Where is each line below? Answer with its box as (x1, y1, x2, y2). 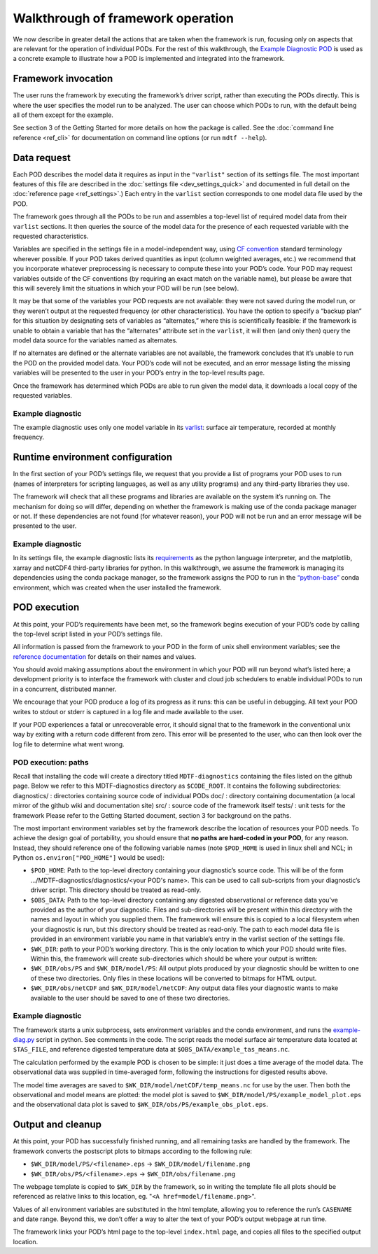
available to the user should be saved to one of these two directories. (30, 994, 230, 1002)
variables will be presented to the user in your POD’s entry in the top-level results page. (13, 368, 265, 377)
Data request (13, 151, 71, 164)
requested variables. (13, 391, 73, 399)
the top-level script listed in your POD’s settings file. (13, 629, 162, 638)
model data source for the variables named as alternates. (13, 336, 178, 344)
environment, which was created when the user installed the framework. (13, 583, 222, 592)
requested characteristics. (13, 232, 89, 241)
